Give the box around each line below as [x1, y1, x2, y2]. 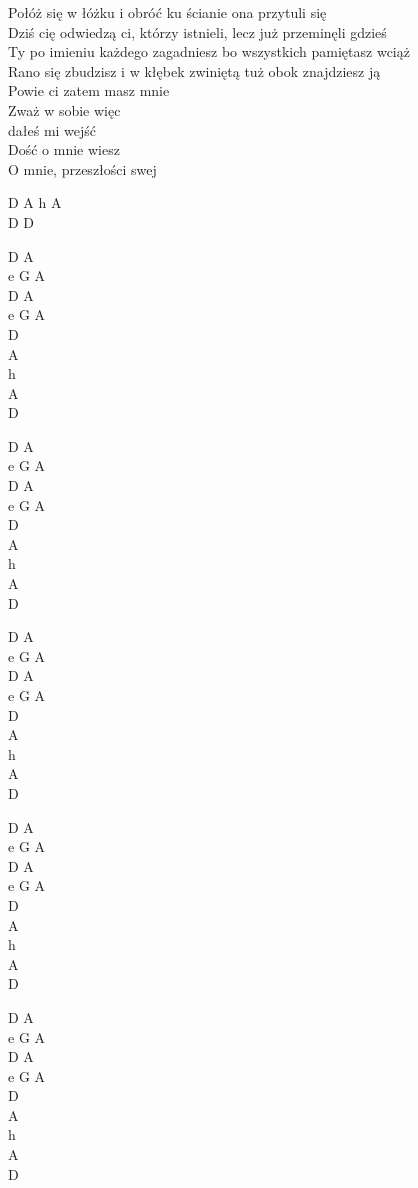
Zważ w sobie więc [8, 99, 121, 120]
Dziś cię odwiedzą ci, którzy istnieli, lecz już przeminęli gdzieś [8, 21, 387, 42]
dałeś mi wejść [8, 119, 97, 140]
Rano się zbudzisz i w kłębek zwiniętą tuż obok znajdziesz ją [8, 60, 381, 81]
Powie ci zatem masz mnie [8, 80, 170, 101]
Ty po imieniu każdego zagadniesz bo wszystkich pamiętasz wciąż [8, 41, 410, 62]
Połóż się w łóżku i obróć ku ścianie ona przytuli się [8, 2, 327, 22]
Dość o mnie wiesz [8, 139, 120, 160]
